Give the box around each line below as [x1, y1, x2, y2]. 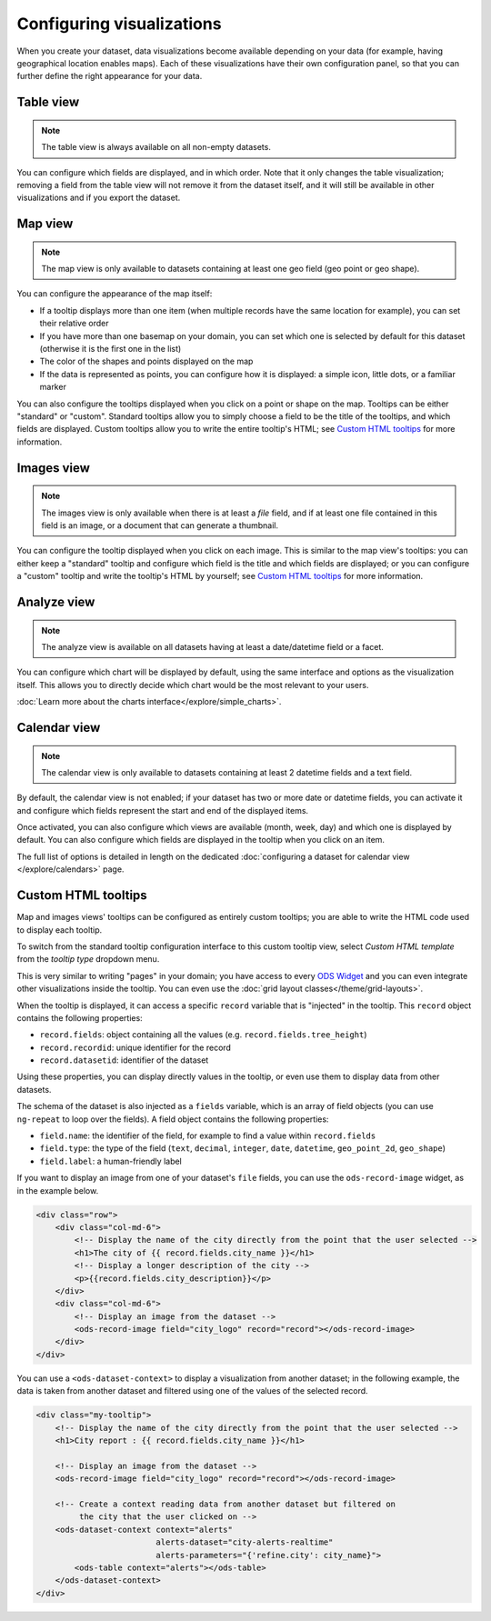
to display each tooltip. [16, 924, 103, 936]
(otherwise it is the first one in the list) [39, 344, 182, 355]
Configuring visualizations [16, 14, 222, 34]
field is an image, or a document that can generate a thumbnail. [41, 519, 279, 531]
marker [39, 382, 67, 393]
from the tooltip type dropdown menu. [16, 954, 160, 965]
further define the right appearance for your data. [16, 71, 203, 82]
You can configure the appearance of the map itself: [16, 288, 213, 299]
